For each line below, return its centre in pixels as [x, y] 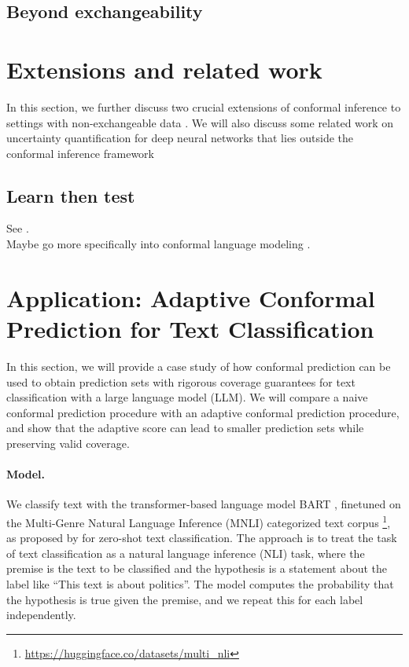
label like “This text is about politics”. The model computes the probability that [200, 583]
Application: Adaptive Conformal [191, 297]
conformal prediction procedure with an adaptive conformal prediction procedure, [203, 412]
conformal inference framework [80, 153]
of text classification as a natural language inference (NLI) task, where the [186, 553]
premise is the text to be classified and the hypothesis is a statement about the [197, 568]
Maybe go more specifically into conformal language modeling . [158, 244]
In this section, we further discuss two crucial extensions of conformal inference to [204, 106]
